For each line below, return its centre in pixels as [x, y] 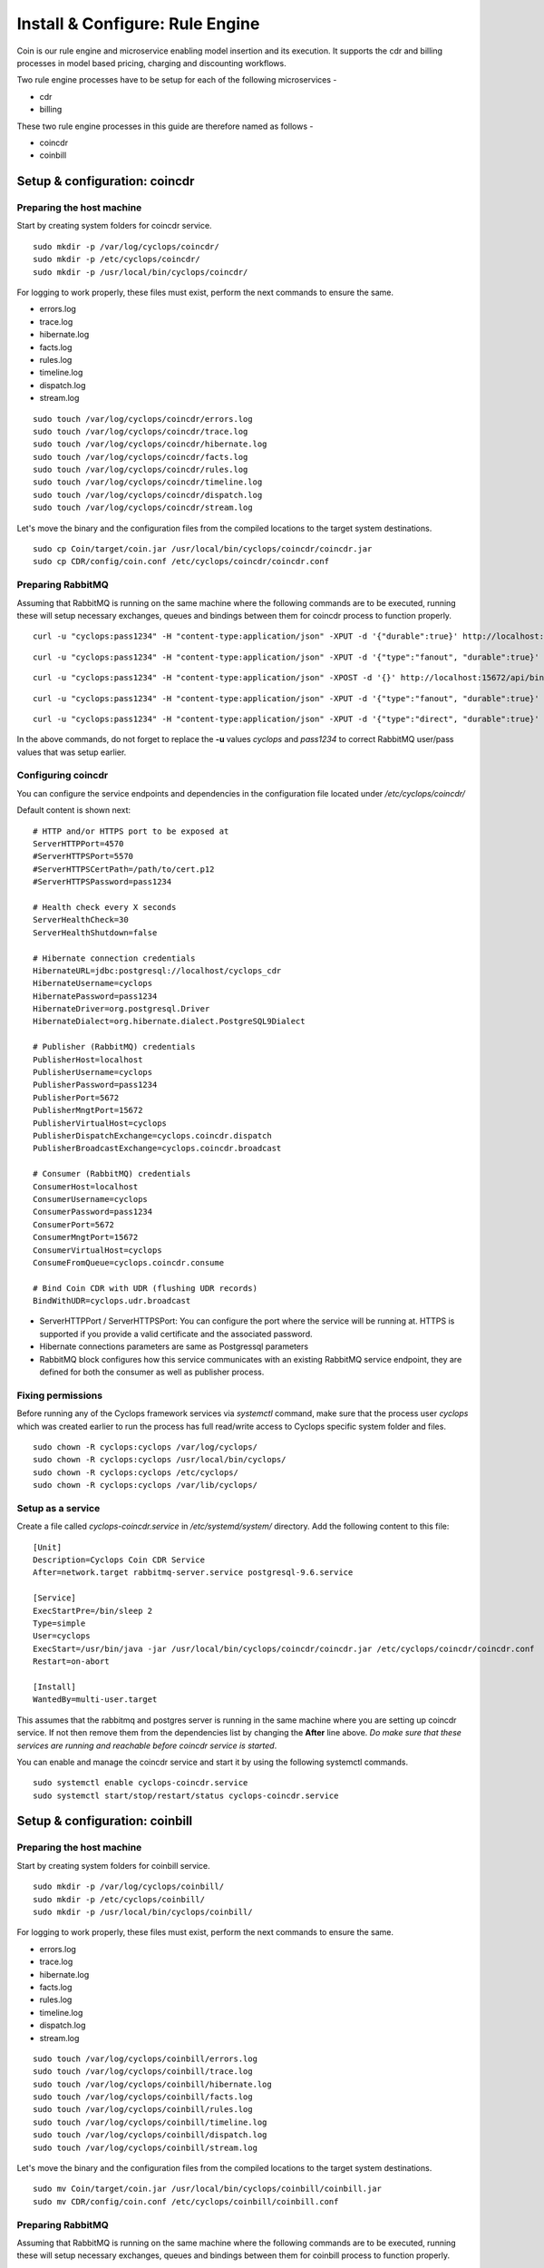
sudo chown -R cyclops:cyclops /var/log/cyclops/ [146, 1447]
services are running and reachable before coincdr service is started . [147, 1745]
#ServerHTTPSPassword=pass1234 [102, 882]
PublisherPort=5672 [76, 1097]
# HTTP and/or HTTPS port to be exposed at [131, 831]
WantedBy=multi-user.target [95, 1700]
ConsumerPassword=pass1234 [93, 1212]
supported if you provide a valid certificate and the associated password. [176, 1334]
